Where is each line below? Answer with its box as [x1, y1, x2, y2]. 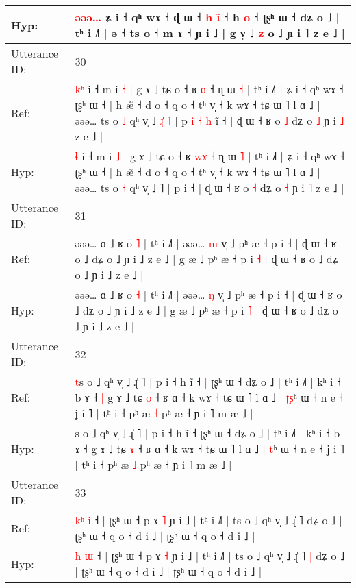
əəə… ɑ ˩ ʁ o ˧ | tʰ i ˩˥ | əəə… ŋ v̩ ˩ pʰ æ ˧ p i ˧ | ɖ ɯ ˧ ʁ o [75, 286, 342, 302]
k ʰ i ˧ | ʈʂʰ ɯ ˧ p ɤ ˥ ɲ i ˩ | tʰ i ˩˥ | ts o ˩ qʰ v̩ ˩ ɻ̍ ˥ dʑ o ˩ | [75, 512, 342, 528]
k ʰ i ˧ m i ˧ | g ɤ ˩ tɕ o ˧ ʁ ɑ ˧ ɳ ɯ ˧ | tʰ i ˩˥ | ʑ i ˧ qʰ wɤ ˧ [75, 81, 344, 97]
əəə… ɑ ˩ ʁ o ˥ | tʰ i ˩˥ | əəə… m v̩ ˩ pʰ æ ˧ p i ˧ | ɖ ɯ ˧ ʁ [75, 235, 337, 251]
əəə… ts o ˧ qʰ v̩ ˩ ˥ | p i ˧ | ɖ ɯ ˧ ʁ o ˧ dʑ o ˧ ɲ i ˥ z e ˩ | [75, 180, 344, 195]
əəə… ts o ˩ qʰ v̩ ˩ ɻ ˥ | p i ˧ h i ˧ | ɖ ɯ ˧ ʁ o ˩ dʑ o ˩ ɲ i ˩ [75, 112, 344, 128]
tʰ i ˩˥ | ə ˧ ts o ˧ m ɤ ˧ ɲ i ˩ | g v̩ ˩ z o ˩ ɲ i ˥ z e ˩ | [75, 25, 345, 40]
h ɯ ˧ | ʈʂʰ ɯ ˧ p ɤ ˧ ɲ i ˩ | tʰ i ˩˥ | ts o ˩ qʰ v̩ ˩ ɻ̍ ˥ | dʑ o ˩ [75, 548, 345, 563]
